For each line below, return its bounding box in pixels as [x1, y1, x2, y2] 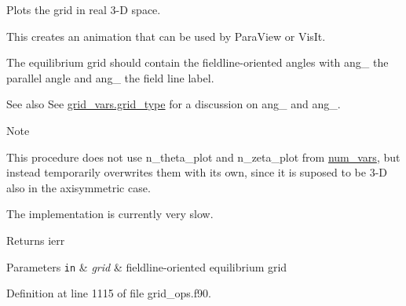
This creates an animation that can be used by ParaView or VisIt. [6, 27, 326, 44]
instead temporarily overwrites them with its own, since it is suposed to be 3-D [6, 164, 388, 180]
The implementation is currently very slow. [6, 206, 214, 222]
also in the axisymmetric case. [6, 179, 151, 195]
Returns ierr [6, 231, 65, 248]
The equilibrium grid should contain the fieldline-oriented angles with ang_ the [6, 54, 389, 71]
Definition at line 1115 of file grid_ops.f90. [6, 285, 211, 301]
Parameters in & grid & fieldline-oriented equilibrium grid [6, 258, 287, 275]
